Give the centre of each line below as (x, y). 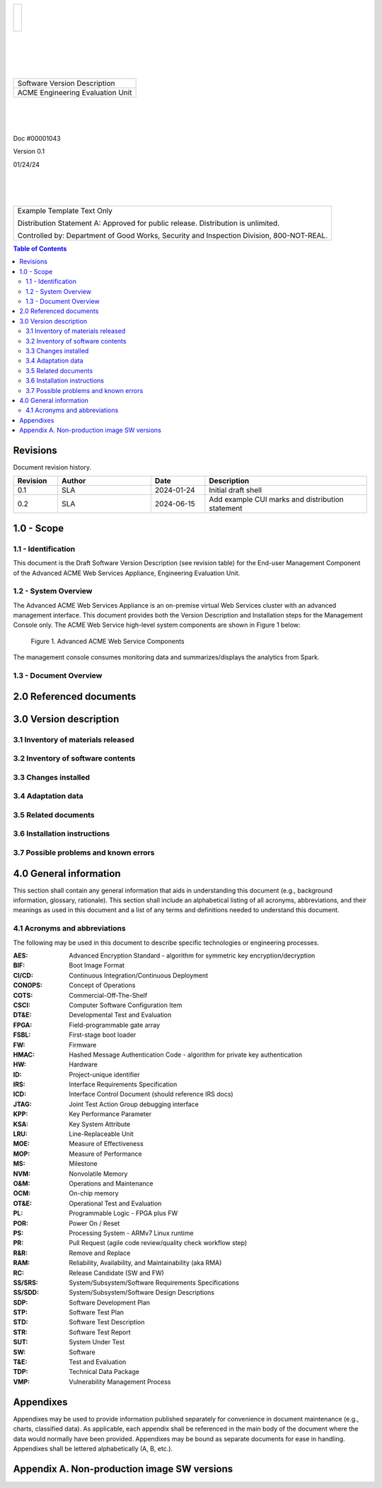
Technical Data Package (104, 1372)
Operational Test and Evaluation (115, 1203)
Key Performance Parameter (110, 1114)
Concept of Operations (102, 985)
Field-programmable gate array (115, 1025)
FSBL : (22, 1035)
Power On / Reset (94, 1223)
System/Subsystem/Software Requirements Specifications (154, 1283)
